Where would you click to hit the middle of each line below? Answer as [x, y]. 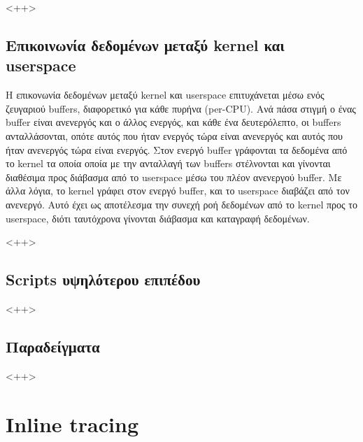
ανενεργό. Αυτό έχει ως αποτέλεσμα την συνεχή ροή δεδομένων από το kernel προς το [181, 204]
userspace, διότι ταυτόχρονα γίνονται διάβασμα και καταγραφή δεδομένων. [158, 218]
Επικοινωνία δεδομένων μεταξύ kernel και [145, 44]
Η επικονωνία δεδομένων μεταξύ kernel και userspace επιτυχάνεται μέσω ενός [165, 95]
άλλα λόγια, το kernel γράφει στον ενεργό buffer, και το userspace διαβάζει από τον [178, 191]
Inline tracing [72, 423]
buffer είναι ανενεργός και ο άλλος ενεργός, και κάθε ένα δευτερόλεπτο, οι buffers [173, 122]
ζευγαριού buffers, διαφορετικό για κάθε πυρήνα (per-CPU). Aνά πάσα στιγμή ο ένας [181, 108]
